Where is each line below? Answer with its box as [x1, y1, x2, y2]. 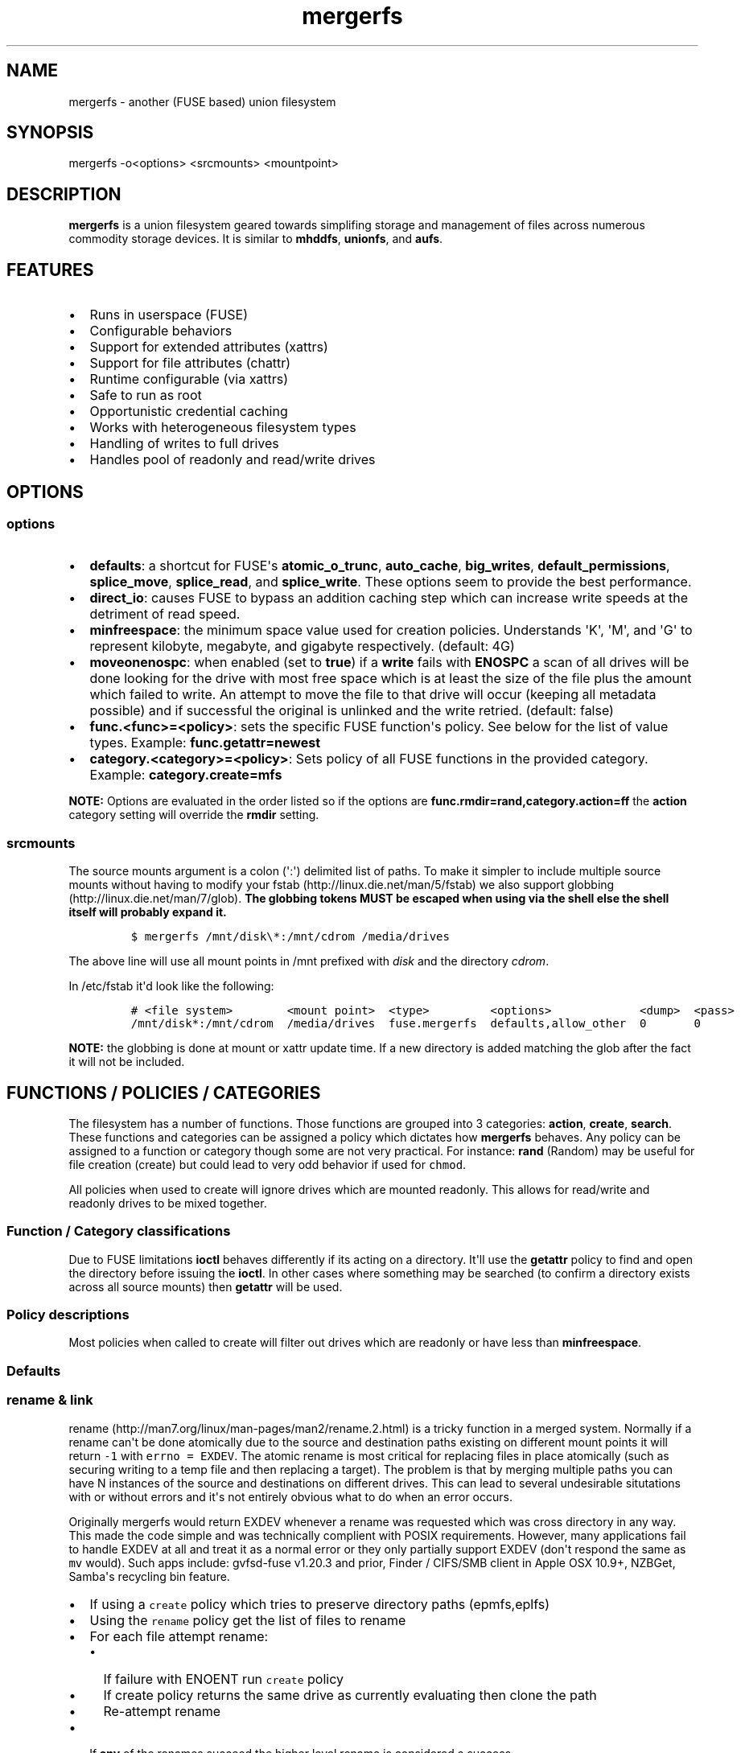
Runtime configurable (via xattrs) [89, 371, 289, 388]
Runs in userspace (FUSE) [89, 307, 249, 323]
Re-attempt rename [103, 1702, 221, 1719]
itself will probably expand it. [68, 905, 227, 920]
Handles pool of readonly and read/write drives [89, 451, 376, 468]
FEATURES [6, 259, 94, 280]
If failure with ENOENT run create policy [103, 1670, 344, 1687]
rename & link [6, 1392, 93, 1409]
